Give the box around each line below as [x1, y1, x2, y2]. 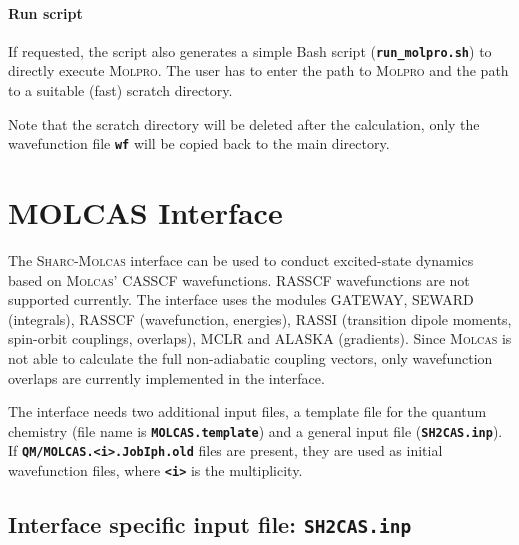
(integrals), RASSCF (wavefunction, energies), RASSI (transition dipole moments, [8, 308, 512, 329]
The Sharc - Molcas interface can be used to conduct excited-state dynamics [8, 250, 474, 271]
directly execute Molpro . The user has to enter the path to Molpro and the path [8, 60, 509, 81]
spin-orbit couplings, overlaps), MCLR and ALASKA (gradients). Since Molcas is [8, 328, 512, 349]
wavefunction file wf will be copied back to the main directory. [8, 133, 390, 154]
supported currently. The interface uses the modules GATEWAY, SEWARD [8, 289, 474, 310]
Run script [8, 2, 83, 23]
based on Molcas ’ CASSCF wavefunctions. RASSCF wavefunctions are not [8, 269, 470, 290]
